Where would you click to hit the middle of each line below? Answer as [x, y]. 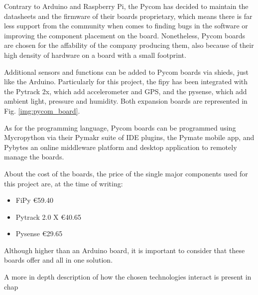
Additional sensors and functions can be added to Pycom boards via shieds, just [126, 72]
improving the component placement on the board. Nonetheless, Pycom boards [125, 35]
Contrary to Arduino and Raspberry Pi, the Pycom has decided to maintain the [126, 6]
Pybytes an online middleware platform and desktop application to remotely [121, 147]
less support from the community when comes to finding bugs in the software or [126, 26]
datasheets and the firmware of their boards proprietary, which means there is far [128, 16]
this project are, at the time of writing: [64, 183]
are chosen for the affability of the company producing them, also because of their [129, 45]
